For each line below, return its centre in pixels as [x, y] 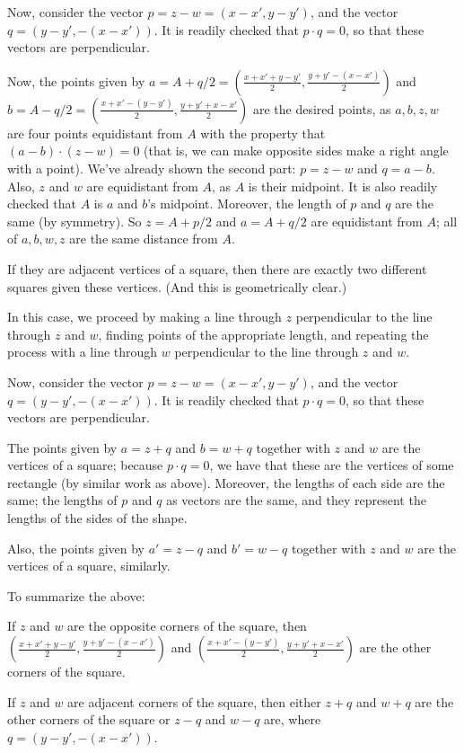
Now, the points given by [76, 80]
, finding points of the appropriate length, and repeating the [263, 334]
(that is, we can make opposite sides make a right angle [296, 151]
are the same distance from [144, 239]
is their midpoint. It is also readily [343, 186]
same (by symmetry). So [74, 221]
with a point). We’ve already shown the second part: [152, 168]
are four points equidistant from [95, 133]
